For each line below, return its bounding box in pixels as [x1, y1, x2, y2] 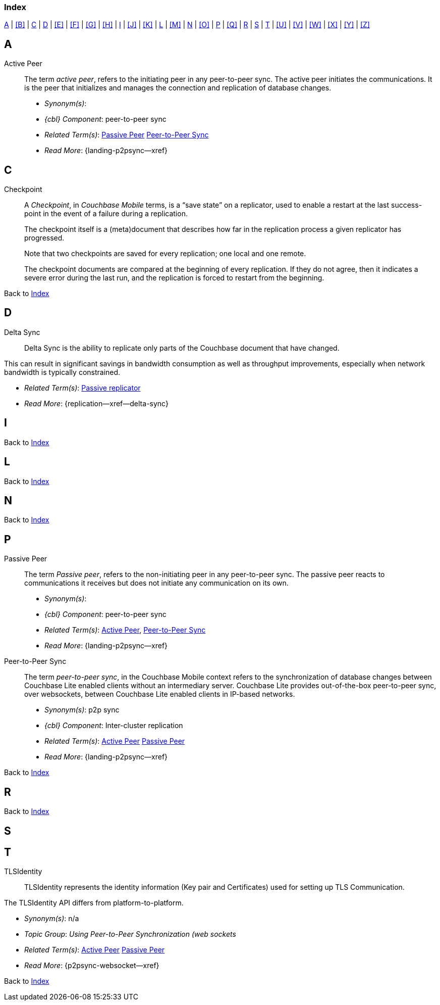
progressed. [24, 233, 65, 243]
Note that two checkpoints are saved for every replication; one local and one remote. [24, 249, 306, 258]
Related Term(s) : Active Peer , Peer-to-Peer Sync [44, 626, 206, 635]
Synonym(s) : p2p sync [44, 705, 120, 714]
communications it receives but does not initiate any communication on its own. [24, 579, 289, 588]
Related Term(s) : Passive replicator [24, 383, 141, 392]
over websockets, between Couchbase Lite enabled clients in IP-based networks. [24, 690, 295, 699]
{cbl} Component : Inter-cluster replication [44, 721, 183, 730]
